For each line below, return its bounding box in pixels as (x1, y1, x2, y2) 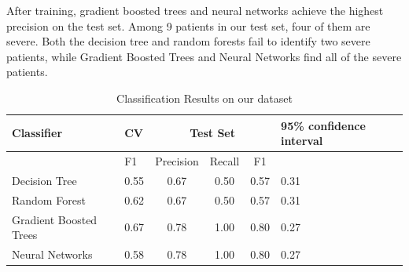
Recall (209, 153, 240, 169)
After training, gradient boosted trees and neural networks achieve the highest (6, 2, 384, 18)
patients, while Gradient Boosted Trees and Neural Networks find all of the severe (6, 48, 402, 64)
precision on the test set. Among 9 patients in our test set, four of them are (6, 17, 370, 34)
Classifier (12, 125, 63, 141)
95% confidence (281, 117, 366, 133)
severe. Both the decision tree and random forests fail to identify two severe (6, 33, 370, 49)
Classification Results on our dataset (116, 89, 293, 106)
